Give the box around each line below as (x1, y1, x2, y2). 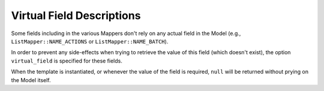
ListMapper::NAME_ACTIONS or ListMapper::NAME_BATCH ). (11, 37, 169, 45)
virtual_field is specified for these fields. (11, 57, 122, 64)
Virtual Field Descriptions (11, 9, 141, 22)
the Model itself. (11, 76, 51, 83)
